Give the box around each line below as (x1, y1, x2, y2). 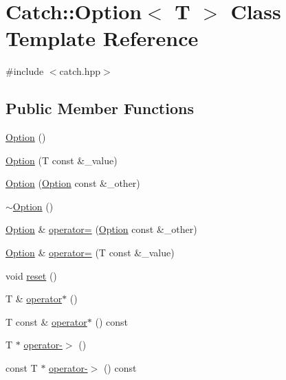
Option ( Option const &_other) (5, 176, 140, 190)
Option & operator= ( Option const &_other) (5, 222, 197, 236)
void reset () (5, 268, 57, 282)
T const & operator (5, 314, 87, 328)
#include (5, 64, 44, 78)
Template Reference (5, 24, 199, 52)
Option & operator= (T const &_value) (5, 245, 175, 260)
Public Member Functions (5, 98, 194, 119)
